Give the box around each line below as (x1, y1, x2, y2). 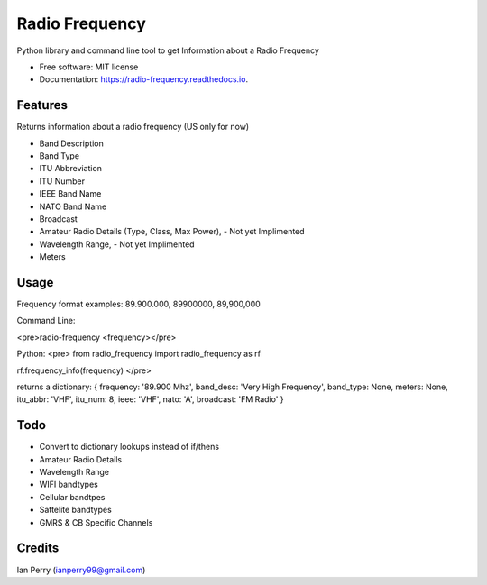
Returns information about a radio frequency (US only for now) (16, 122, 250, 133)
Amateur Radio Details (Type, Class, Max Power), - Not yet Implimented (39, 226, 306, 237)
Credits (16, 541, 60, 556)
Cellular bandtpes (39, 491, 106, 502)
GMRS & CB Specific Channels (39, 516, 153, 527)
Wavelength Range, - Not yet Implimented (39, 239, 195, 250)
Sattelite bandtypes (39, 505, 112, 516)
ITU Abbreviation (39, 163, 103, 174)
